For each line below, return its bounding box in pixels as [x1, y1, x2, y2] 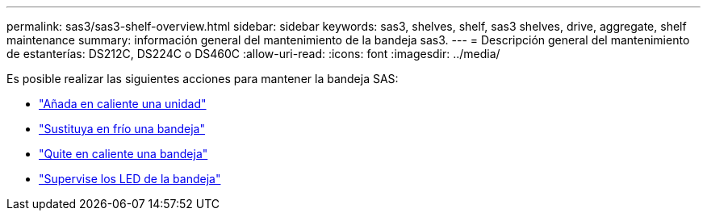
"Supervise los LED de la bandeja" [39, 172, 221, 186]
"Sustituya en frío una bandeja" [39, 122, 205, 136]
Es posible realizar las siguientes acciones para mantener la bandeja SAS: [6, 72, 399, 86]
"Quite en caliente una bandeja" [39, 147, 208, 161]
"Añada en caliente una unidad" [39, 97, 207, 111]
